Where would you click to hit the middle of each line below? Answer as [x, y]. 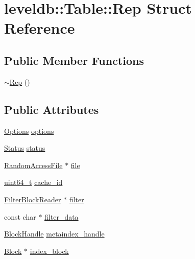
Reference [40, 28]
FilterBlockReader [33, 199]
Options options [29, 131]
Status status [25, 148]
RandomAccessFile [33, 165]
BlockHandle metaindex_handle [54, 234]
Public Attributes [52, 109]
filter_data [62, 216]
